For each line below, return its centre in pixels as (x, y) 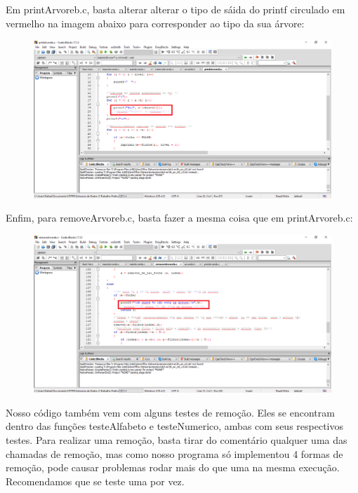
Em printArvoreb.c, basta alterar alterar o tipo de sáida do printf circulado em (175, 9)
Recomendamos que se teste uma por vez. (95, 481)
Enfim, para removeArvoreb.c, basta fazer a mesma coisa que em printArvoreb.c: (179, 218)
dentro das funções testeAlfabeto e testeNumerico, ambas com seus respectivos (174, 426)
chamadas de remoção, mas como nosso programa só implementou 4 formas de (174, 453)
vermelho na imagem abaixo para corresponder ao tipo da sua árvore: (155, 23)
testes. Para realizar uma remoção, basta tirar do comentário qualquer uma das (177, 440)
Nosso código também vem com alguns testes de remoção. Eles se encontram (170, 412)
